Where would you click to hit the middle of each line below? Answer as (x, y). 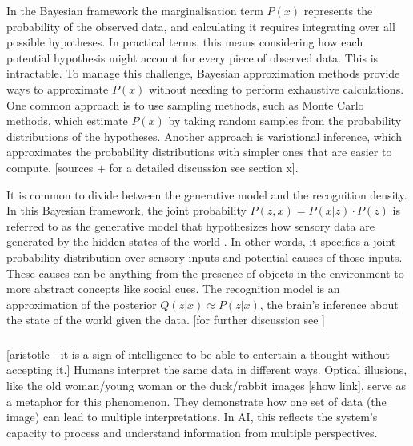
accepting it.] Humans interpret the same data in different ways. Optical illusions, (207, 370)
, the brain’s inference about (329, 304)
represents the (338, 10)
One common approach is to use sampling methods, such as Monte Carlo (185, 104)
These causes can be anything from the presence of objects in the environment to (205, 273)
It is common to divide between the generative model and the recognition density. (207, 194)
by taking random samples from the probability (285, 121)
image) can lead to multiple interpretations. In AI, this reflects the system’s (192, 417)
